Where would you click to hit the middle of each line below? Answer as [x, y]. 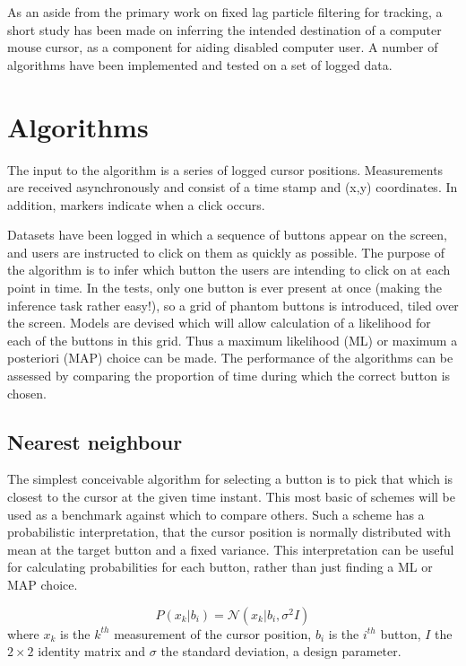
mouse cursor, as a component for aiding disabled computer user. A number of [223, 47]
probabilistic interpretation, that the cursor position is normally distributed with [229, 532]
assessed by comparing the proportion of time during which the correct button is [229, 376]
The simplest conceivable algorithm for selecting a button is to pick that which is [230, 479]
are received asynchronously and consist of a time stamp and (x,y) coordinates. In [233, 187]
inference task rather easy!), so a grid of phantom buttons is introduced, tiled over [233, 305]
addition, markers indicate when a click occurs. [136, 204]
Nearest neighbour [95, 441]
